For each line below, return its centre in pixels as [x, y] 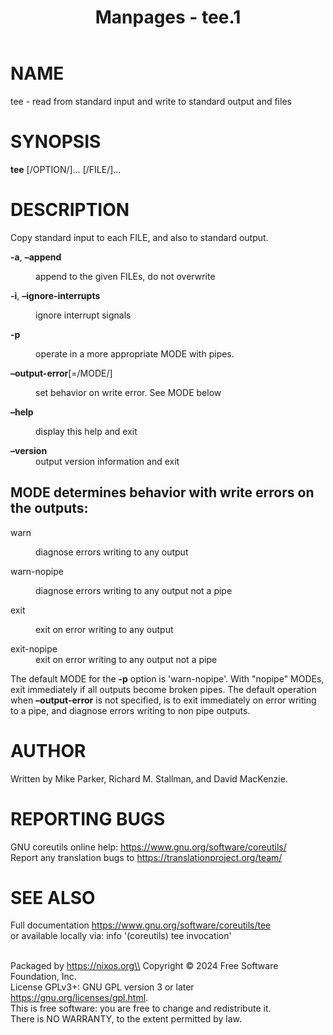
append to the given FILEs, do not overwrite [125, 276]
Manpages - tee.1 [168, 17]
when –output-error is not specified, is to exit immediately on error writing [163, 700]
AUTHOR [48, 750]
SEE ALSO [53, 897]
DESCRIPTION [70, 210]
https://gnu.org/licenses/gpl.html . [79, 998]
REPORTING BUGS [88, 818]
